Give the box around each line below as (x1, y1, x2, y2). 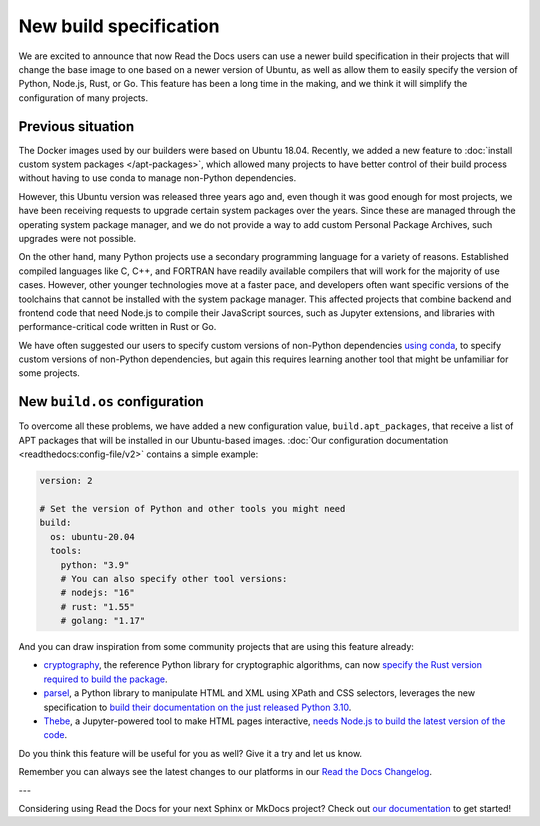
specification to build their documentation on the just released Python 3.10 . (43, 701, 352, 713)
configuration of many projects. (18, 91, 149, 104)
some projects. (18, 367, 80, 379)
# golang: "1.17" (60, 615, 146, 627)
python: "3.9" (60, 559, 130, 570)
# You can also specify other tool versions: (60, 573, 288, 584)
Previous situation (18, 118, 135, 135)
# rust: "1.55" (60, 601, 135, 612)
